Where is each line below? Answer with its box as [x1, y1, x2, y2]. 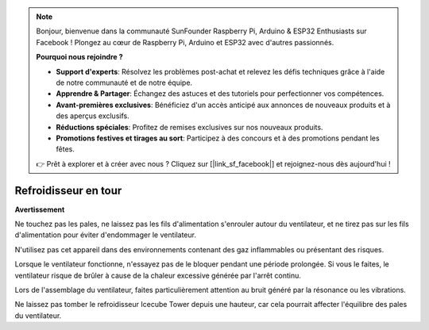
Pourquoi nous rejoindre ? [36, 52, 123, 62]
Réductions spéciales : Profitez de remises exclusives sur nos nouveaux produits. [56, 122, 323, 132]
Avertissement [14, 205, 65, 214]
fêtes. [56, 144, 75, 154]
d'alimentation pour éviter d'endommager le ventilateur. [14, 230, 196, 240]
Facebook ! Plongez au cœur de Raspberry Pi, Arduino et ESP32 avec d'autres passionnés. [36, 37, 334, 47]
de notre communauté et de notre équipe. [56, 78, 193, 87]
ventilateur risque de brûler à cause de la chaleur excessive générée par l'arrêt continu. [14, 271, 301, 280]
